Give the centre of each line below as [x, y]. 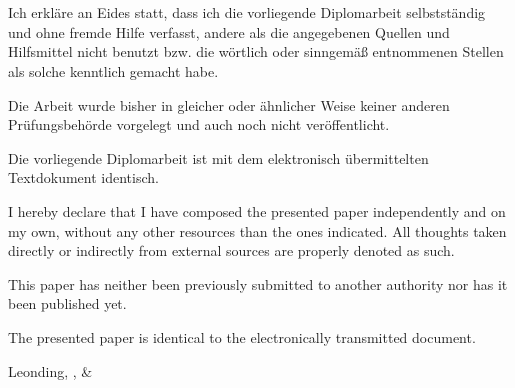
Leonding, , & [50, 370]
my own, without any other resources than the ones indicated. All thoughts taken [257, 230]
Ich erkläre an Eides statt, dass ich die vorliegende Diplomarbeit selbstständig [247, 12]
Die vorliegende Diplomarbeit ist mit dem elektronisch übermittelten [218, 157]
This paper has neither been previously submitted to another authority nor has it [258, 283]
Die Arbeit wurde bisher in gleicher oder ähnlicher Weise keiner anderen [229, 104]
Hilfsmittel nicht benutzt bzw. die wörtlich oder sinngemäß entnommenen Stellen [256, 51]
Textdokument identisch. [83, 177]
